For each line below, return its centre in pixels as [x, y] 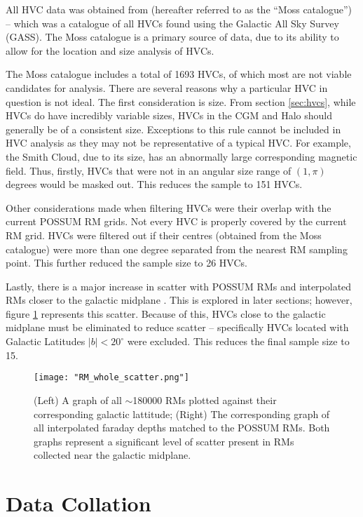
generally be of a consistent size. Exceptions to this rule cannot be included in [173, 129]
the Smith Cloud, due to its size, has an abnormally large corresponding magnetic [181, 156]
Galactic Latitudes [46, 341]
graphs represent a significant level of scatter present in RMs [164, 441]
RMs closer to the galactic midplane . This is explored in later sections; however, [179, 300]
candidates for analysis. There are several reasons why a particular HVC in [167, 87]
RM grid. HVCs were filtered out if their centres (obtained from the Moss [164, 235]
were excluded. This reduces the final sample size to [238, 341]
